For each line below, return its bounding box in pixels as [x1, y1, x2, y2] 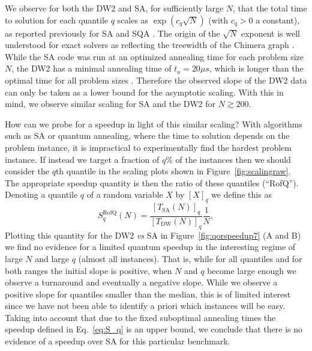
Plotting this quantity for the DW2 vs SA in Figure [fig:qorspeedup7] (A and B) [5, 228, 301, 241]
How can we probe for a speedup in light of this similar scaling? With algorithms [5, 117, 302, 130]
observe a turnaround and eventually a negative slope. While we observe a [5, 276, 278, 288]
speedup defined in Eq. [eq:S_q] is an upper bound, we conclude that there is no [5, 323, 303, 335]
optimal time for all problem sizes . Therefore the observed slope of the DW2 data [5, 73, 307, 86]
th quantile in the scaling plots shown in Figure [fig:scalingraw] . [55, 165, 291, 177]
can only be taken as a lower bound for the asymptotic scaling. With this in [5, 85, 284, 98]
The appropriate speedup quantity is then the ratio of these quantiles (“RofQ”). [5, 176, 299, 189]
